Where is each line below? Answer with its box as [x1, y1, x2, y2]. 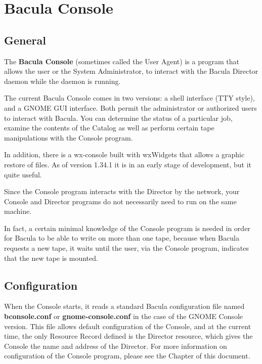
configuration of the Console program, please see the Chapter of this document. [4, 350, 250, 361]
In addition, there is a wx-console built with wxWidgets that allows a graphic [4, 149, 245, 160]
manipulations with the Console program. [4, 132, 133, 143]
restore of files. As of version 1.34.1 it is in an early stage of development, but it [4, 159, 252, 169]
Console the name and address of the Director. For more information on [4, 340, 227, 351]
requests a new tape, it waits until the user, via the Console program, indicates [4, 243, 249, 253]
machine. [4, 206, 32, 216]
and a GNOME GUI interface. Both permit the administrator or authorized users [4, 102, 257, 113]
